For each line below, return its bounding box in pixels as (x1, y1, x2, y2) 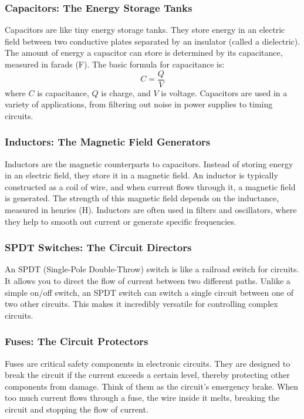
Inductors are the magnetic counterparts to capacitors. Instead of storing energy (5, 157, 293, 170)
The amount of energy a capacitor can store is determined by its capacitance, (5, 46, 283, 59)
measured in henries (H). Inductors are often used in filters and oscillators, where (5, 204, 297, 216)
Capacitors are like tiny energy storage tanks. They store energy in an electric (5, 23, 285, 36)
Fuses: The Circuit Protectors (5, 334, 148, 349)
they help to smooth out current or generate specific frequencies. (5, 215, 237, 227)
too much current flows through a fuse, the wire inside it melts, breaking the (5, 391, 280, 404)
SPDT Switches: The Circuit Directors (5, 240, 192, 255)
